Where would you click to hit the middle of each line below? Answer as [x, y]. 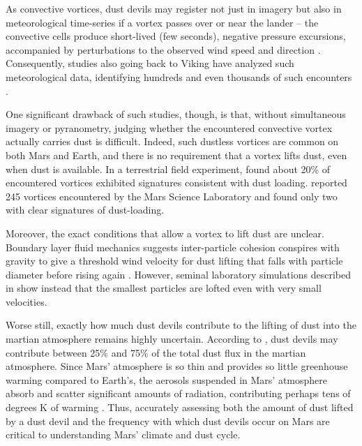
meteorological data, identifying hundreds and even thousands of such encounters [179, 76]
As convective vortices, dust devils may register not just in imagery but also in [174, 8]
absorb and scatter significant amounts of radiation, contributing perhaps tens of [178, 393]
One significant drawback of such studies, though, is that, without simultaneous [176, 114]
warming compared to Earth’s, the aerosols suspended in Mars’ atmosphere [167, 379]
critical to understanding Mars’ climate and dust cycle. [123, 434]
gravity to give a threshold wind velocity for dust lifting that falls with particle [174, 261]
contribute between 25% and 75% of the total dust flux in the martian [156, 352]
